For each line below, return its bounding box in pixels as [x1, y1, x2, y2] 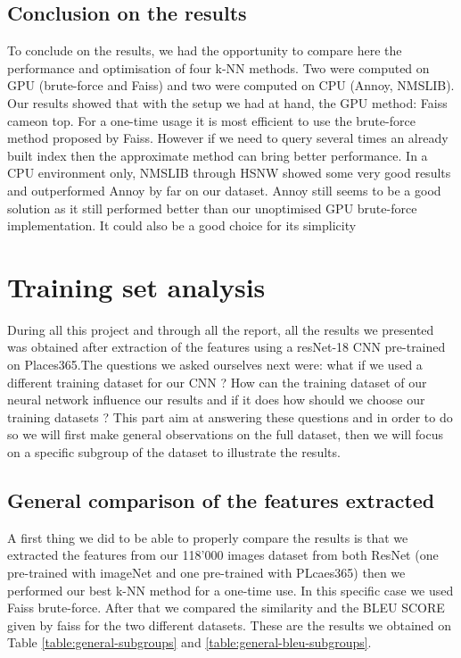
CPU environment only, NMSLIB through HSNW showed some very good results [7, 163, 451, 182]
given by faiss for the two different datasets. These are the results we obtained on [7, 615, 452, 634]
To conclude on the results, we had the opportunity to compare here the [7, 41, 402, 60]
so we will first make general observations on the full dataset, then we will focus [7, 425, 443, 444]
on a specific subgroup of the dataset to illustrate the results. [7, 443, 341, 462]
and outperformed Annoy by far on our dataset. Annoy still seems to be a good [7, 180, 441, 199]
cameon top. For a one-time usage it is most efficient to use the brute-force [7, 111, 416, 129]
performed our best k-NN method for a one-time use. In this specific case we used [7, 580, 454, 599]
